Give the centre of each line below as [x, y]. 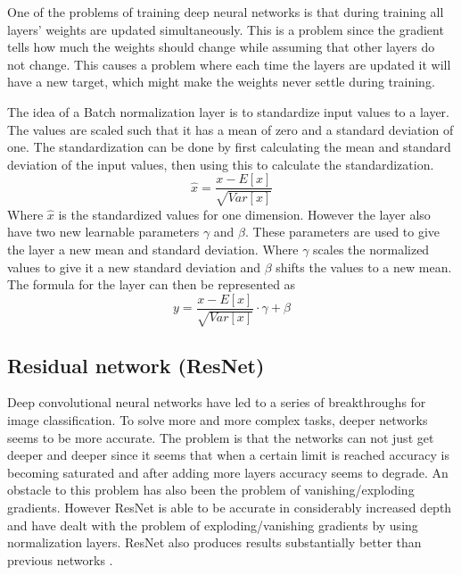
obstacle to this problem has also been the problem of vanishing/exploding [211, 490]
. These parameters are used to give [343, 232]
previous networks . [60, 559]
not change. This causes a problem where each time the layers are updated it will [229, 64]
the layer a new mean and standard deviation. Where [153, 249]
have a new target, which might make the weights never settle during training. [221, 82]
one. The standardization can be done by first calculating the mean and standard [229, 147]
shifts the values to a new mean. [364, 267]
